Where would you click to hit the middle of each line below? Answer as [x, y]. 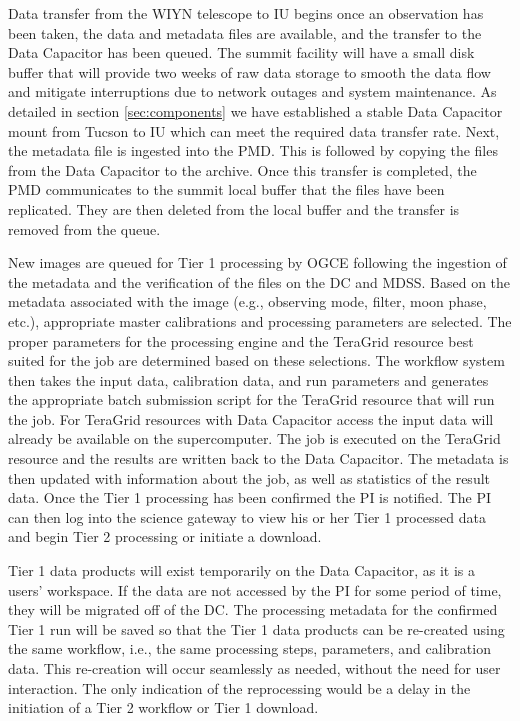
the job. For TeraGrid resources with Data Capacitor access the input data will [251, 418]
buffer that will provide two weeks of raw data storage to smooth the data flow [249, 71]
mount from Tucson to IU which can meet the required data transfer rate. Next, [254, 130]
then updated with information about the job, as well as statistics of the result [249, 477]
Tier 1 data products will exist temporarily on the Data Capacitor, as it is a [241, 570]
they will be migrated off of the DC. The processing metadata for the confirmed [253, 609]
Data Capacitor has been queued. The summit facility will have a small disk [241, 52]
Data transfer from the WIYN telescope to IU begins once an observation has [246, 13]
